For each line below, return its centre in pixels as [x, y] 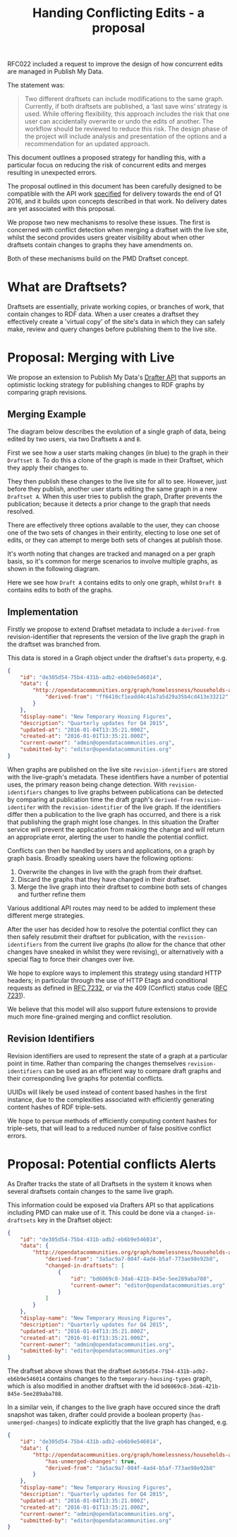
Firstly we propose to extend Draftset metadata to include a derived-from [114, 629]
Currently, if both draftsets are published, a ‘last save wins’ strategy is [126, 107]
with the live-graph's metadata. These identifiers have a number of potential [118, 777]
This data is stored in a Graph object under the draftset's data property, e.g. [117, 657]
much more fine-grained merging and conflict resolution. [90, 1016]
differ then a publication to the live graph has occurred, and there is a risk [114, 814]
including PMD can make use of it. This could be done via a [93, 1212]
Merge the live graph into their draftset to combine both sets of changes [122, 887]
